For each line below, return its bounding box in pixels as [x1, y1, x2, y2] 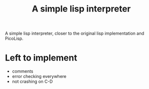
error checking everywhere [12, 74, 67, 79]
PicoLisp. [5, 36, 24, 41]
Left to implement [5, 52, 77, 64]
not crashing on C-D [12, 78, 53, 85]
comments [12, 68, 33, 74]
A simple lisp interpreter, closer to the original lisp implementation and [5, 30, 144, 37]
